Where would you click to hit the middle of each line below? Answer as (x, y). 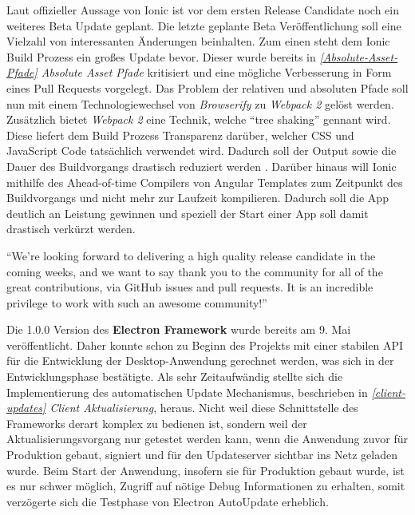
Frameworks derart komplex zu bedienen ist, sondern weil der (157, 423)
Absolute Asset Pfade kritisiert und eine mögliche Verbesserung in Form (216, 72)
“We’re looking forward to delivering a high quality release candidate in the (191, 255)
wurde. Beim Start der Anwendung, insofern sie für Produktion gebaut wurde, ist (206, 470)
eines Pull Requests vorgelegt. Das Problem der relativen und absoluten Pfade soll (207, 87)
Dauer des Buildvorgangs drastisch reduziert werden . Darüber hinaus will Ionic (202, 166)
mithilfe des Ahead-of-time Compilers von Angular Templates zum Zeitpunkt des (205, 182)
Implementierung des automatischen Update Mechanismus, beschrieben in (187, 392)
